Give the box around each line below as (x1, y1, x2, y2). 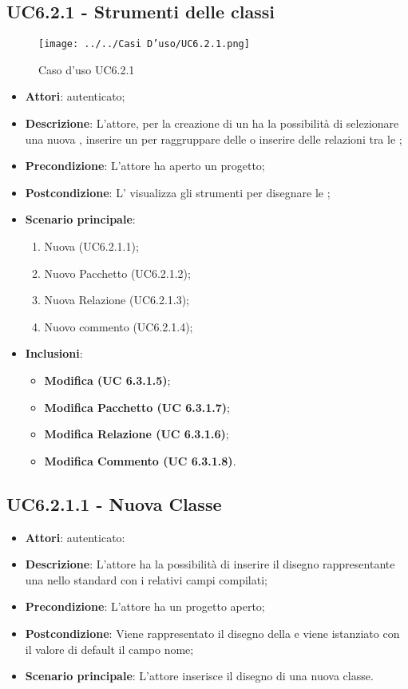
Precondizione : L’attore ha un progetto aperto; (25, 598, 265, 615)
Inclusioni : (25, 345, 83, 362)
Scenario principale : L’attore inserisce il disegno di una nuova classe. (25, 667, 374, 684)
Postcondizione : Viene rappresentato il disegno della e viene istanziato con (25, 624, 400, 641)
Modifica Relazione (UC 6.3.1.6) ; (44, 426, 229, 442)
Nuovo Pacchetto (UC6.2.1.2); (44, 264, 191, 281)
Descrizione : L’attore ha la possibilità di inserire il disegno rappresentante (25, 556, 395, 572)
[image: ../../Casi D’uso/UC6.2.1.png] (38, 38, 250, 50)
